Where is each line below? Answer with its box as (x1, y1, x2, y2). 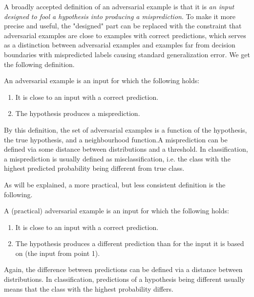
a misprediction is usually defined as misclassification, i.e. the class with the (4, 153, 231, 163)
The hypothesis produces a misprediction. (15, 108, 140, 118)
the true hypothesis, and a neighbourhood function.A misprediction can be (4, 134, 228, 144)
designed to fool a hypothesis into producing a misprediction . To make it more (4, 11, 235, 21)
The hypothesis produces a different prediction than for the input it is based (15, 238, 244, 249)
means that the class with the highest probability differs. (4, 283, 173, 294)
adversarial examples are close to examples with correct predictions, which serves (4, 30, 246, 40)
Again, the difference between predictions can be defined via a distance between (4, 264, 243, 274)
